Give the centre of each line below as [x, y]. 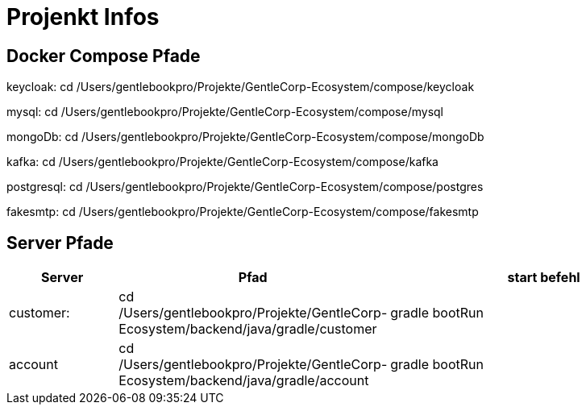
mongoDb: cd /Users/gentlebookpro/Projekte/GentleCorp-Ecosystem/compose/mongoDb [245, 137]
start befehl [544, 278]
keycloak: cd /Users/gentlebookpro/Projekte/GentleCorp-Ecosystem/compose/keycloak [241, 87]
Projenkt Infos [83, 17]
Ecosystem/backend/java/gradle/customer [248, 329]
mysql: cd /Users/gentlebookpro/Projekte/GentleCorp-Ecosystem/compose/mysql [225, 112]
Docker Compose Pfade [104, 56]
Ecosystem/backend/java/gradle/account [244, 381]
